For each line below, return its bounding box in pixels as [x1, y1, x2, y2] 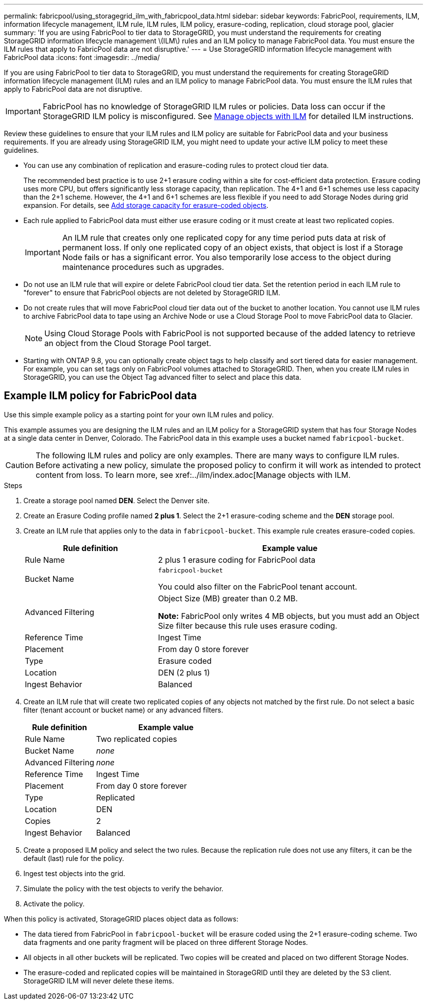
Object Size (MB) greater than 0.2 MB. [158, 593, 298, 603]
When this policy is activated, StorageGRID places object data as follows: [4, 914, 238, 923]
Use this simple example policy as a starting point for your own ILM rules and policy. [4, 410, 274, 419]
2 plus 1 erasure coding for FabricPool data [158, 554, 316, 565]
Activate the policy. [23, 899, 85, 908]
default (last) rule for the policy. [23, 854, 124, 862]
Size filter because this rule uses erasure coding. [158, 620, 337, 631]
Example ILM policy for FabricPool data [4, 389, 197, 402]
